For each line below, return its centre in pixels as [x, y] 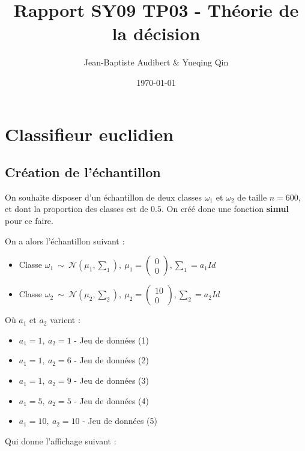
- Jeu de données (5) [120, 421]
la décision [156, 33]
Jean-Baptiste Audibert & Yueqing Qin [156, 62]
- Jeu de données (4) [111, 400]
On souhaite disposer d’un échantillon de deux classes [103, 197]
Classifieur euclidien [89, 134]
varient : [65, 320]
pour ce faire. [29, 221]
